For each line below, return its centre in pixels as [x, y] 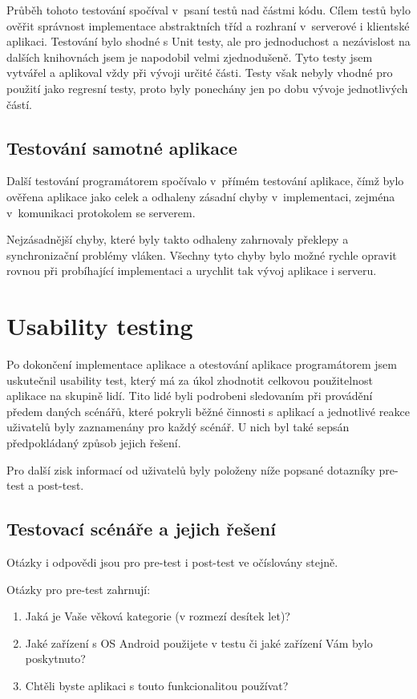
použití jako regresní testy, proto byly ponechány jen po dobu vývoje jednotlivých [207, 88]
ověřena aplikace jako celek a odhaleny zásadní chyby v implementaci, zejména [201, 196]
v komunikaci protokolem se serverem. [101, 212]
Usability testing [100, 326]
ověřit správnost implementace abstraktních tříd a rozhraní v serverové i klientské [208, 25]
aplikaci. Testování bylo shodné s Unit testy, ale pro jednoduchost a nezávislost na [208, 41]
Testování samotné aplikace [122, 147]
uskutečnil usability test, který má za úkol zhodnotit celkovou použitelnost [190, 380]
